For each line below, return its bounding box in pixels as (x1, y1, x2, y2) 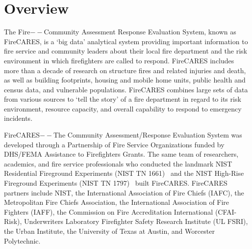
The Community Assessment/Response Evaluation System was (53, 130, 242, 140)
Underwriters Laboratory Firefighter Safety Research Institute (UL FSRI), (24, 216, 248, 226)
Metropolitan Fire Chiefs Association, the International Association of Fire (4, 197, 229, 207)
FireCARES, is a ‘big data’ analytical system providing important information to (4, 36, 248, 46)
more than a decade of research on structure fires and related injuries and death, (4, 65, 246, 75)
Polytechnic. (4, 235, 41, 246)
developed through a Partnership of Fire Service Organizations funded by (4, 139, 225, 149)
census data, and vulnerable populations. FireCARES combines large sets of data (4, 84, 248, 94)
